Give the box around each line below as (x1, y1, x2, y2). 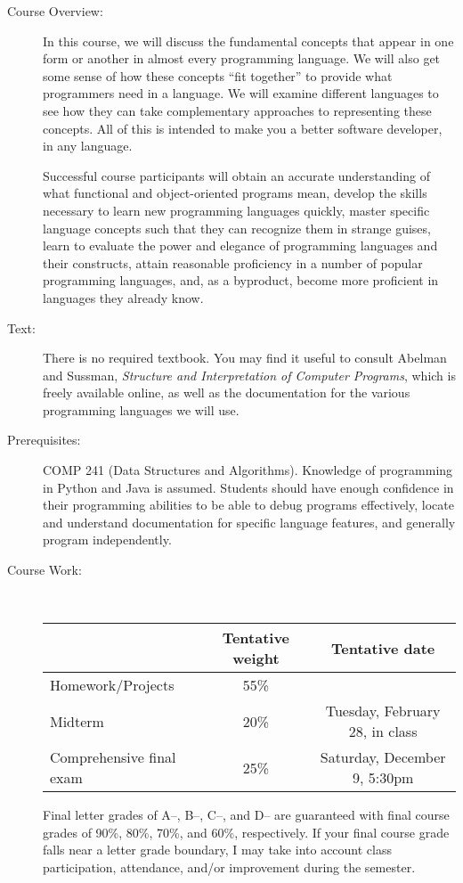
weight (232, 648, 280, 669)
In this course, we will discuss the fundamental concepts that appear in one (43, 31, 454, 50)
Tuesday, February (325, 700, 441, 722)
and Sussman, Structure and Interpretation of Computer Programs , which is (43, 365, 456, 384)
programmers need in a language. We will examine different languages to (43, 84, 439, 102)
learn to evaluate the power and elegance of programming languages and (43, 236, 438, 255)
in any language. (43, 136, 133, 155)
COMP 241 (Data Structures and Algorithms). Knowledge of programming (43, 461, 453, 479)
